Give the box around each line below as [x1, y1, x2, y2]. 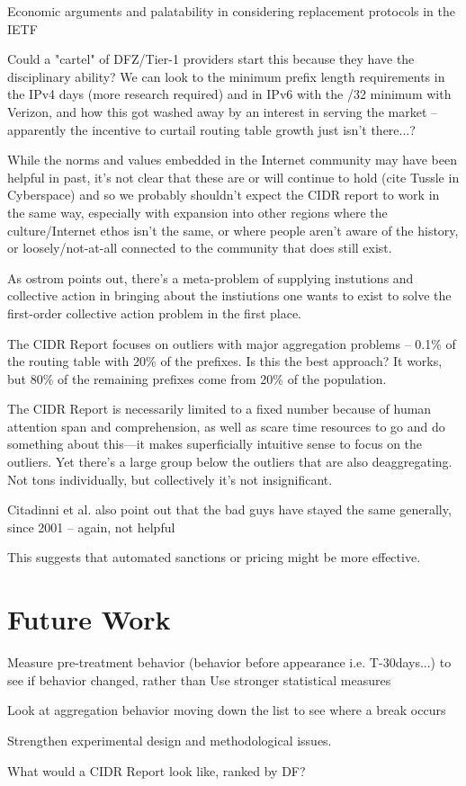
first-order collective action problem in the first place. [7, 303, 302, 322]
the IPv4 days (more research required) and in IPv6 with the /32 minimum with [7, 85, 452, 103]
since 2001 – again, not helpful [7, 517, 175, 536]
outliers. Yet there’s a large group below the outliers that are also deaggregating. [7, 452, 453, 471]
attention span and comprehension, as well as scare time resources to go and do [7, 416, 445, 435]
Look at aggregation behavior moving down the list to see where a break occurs [7, 701, 446, 719]
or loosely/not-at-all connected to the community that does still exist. [7, 238, 392, 257]
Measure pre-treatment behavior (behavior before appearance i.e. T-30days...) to [7, 653, 452, 672]
